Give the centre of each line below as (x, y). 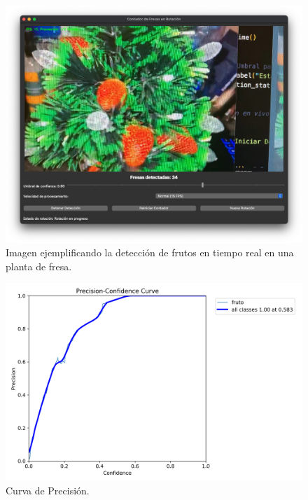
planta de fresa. (39, 266)
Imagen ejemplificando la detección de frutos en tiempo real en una (150, 252)
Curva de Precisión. (48, 491)
